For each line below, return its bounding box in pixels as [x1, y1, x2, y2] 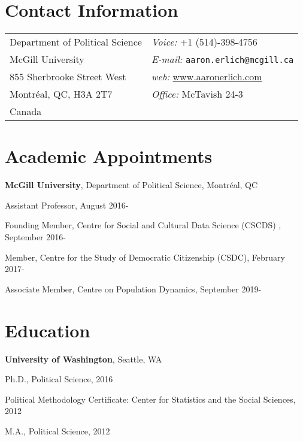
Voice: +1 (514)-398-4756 [151, 35, 257, 49]
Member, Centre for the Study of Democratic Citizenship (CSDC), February [5, 250, 285, 263]
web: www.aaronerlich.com [151, 70, 262, 84]
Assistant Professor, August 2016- [5, 198, 129, 211]
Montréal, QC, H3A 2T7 [10, 87, 113, 101]
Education [5, 318, 90, 342]
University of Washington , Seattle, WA [5, 352, 162, 365]
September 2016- [5, 231, 66, 243]
